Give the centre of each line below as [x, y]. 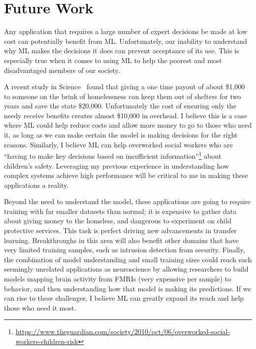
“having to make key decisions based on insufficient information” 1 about [113, 155]
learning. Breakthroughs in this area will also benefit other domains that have [121, 240]
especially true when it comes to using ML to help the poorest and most [113, 60]
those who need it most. [40, 307]
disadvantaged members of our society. [62, 70]
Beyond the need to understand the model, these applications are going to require [128, 201]
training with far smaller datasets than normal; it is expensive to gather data [120, 211]
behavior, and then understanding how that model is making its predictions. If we [128, 288]
